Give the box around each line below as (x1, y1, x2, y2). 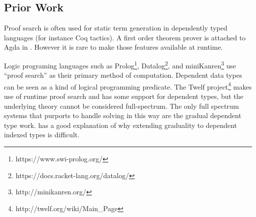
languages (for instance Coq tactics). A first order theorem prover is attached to (4, 32, 246, 42)
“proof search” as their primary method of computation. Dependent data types (4, 70, 242, 80)
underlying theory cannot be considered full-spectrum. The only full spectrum (4, 100, 239, 111)
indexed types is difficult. (4, 129, 80, 140)
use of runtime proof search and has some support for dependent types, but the (4, 91, 244, 101)
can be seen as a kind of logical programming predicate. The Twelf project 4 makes (4, 80, 252, 92)
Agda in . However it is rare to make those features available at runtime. (4, 42, 223, 52)
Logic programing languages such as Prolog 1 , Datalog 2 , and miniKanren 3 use (4, 59, 236, 70)
